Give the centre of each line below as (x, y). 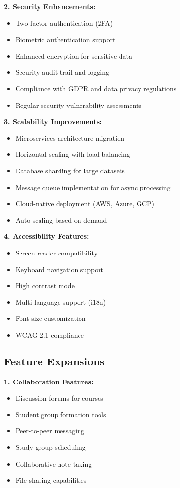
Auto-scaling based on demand (61, 220)
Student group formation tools (61, 414)
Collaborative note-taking (54, 463)
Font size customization (50, 318)
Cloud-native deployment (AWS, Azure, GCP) (85, 203)
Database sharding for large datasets (70, 170)
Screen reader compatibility (56, 252)
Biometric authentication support (65, 39)
